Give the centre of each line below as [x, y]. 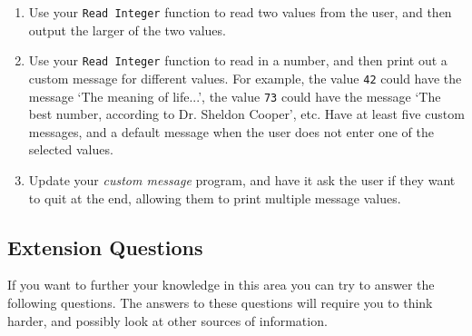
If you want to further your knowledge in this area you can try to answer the [221, 285]
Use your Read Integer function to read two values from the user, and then [240, 12]
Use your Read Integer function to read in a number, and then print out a [238, 60]
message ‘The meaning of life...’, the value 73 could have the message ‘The [235, 96]
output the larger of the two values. [127, 30]
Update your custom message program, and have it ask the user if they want [242, 180]
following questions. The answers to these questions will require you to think [220, 302]
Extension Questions [105, 247]
